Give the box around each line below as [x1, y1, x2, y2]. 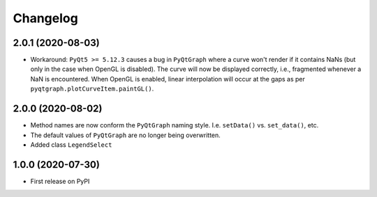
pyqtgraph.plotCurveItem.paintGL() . [30, 84, 154, 93]
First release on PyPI [30, 177, 90, 185]
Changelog [13, 10, 78, 26]
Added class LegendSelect [30, 140, 112, 149]
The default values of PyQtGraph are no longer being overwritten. [30, 131, 221, 139]
